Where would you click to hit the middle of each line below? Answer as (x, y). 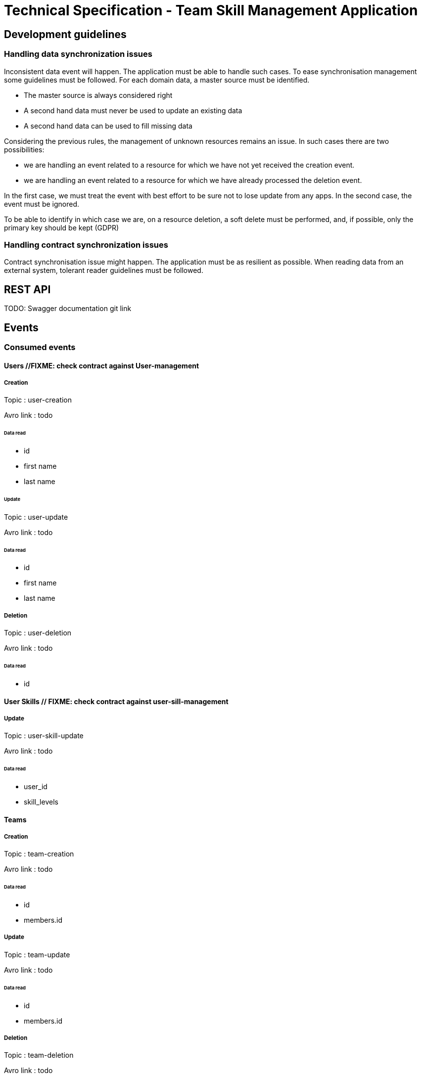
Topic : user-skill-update (44, 736)
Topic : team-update (37, 954)
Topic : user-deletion (38, 633)
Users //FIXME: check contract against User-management (102, 365)
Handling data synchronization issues (78, 54)
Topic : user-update (36, 517)
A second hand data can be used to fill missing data (108, 126)
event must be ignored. (42, 204)
